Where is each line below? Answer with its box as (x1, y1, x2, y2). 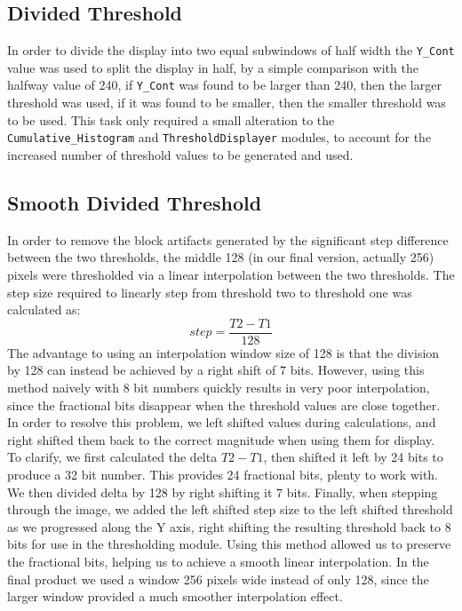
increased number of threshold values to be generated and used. (7, 145, 354, 163)
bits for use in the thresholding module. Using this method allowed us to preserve (7, 535, 451, 553)
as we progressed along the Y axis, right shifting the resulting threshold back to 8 (7, 517, 451, 536)
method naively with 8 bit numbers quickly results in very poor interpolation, (7, 377, 430, 396)
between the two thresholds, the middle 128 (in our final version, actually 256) (7, 248, 434, 266)
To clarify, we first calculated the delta (7, 448, 218, 466)
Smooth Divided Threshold (7, 188, 262, 216)
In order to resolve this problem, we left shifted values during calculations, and (7, 413, 436, 432)
